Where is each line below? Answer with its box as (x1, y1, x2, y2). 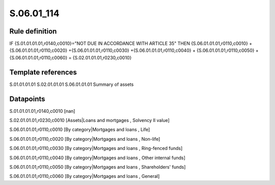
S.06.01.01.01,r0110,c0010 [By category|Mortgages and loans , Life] (9, 127, 150, 133)
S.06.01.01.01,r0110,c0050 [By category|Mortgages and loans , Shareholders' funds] (9, 164, 186, 170)
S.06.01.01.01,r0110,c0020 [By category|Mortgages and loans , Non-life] (9, 136, 160, 142)
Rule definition (9, 27, 57, 36)
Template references (9, 68, 77, 76)
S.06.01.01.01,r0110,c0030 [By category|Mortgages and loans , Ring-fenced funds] (9, 145, 183, 151)
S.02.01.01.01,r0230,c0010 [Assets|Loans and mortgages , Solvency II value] (9, 117, 170, 124)
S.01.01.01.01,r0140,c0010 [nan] (9, 108, 75, 114)
